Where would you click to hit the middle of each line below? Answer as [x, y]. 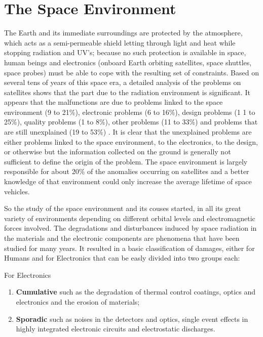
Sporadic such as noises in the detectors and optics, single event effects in [132, 319]
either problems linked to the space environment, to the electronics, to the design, [131, 141]
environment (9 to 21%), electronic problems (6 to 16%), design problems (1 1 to [130, 112]
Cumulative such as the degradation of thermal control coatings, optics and [136, 292]
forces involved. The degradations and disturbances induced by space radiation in [130, 228]
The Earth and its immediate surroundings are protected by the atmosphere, [123, 33]
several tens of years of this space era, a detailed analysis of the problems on [123, 82]
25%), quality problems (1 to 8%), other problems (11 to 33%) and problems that [131, 122]
